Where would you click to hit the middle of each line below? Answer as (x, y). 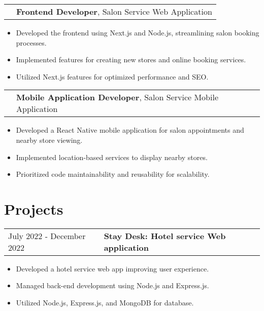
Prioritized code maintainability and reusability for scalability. (113, 174)
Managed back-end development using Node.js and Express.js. (112, 285)
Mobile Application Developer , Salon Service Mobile (118, 97)
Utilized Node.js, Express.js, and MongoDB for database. (105, 303)
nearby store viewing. (49, 140)
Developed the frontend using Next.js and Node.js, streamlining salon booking (138, 32)
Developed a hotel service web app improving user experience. (112, 268)
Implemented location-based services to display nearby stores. (112, 157)
